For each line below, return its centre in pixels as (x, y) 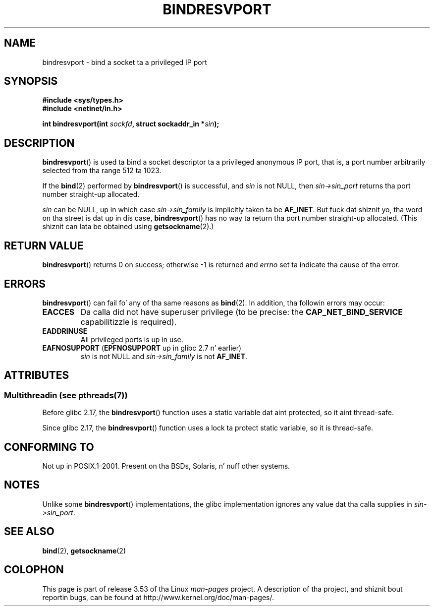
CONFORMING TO (49, 447)
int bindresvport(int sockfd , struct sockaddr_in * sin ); (131, 124)
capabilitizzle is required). (129, 322)
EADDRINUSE (65, 331)
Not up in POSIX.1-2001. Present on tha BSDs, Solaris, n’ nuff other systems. (166, 466)
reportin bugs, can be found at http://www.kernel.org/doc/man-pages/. (158, 597)
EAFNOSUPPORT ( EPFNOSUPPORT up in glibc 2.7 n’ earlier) (142, 348)
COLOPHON (34, 570)
